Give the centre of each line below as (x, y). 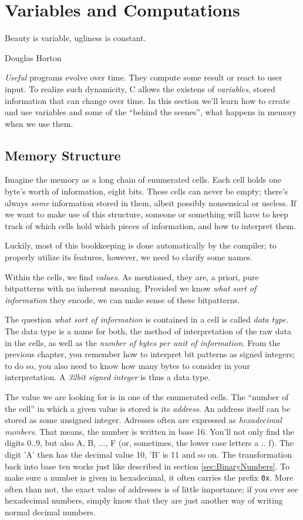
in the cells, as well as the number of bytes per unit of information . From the (143, 342)
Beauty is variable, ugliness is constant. (75, 38)
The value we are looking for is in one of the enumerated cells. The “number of (147, 396)
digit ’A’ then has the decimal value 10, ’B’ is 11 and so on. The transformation (149, 454)
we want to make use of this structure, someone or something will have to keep (147, 214)
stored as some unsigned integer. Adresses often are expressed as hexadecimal (143, 420)
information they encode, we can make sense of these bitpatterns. (122, 299)
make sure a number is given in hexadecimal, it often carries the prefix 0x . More (149, 477)
